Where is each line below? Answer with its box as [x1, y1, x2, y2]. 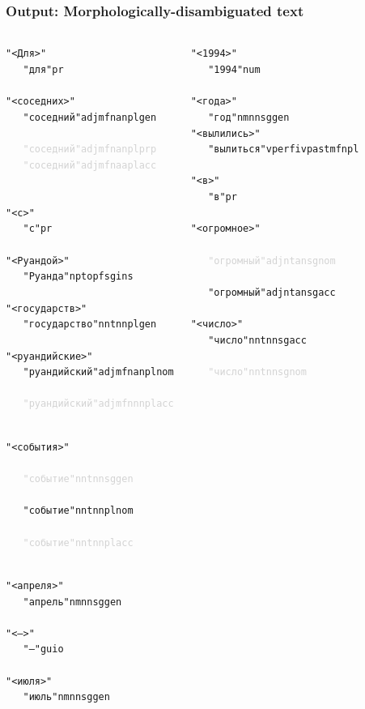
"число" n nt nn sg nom [208, 366, 307, 378]
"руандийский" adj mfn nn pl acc [23, 398, 174, 410]
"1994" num [208, 63, 261, 75]
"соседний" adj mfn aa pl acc [23, 159, 157, 171]
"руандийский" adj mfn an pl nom [23, 366, 174, 378]
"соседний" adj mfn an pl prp [23, 143, 157, 156]
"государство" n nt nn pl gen [23, 318, 157, 331]
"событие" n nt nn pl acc [23, 536, 134, 549]
